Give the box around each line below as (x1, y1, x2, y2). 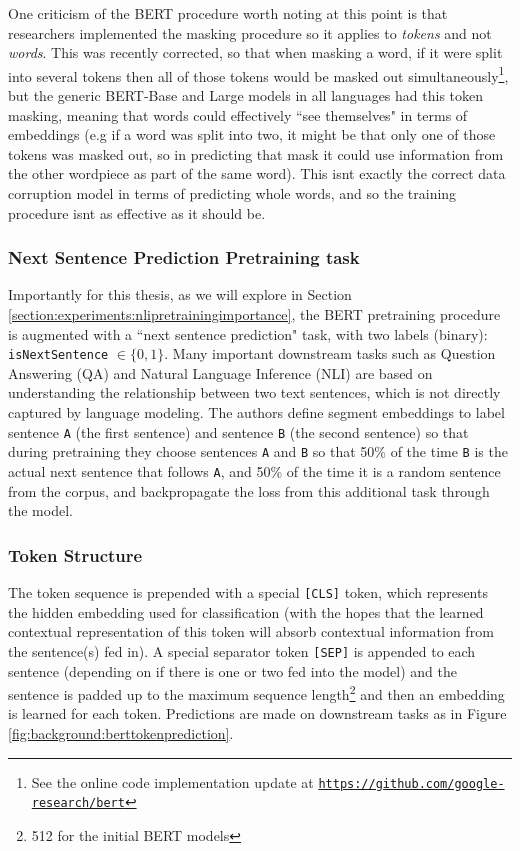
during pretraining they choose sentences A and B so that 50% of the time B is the (8, 441, 508, 462)
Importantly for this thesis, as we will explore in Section (8, 284, 352, 305)
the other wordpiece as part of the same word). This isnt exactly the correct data (8, 163, 506, 184)
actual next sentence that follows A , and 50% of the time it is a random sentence (8, 460, 501, 481)
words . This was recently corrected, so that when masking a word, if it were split (8, 42, 503, 63)
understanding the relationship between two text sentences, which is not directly (8, 382, 501, 403)
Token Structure (8, 542, 143, 567)
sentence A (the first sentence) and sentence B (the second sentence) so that (8, 421, 469, 442)
